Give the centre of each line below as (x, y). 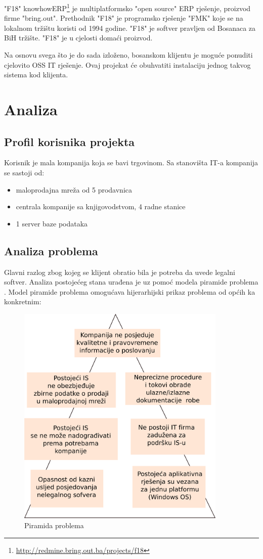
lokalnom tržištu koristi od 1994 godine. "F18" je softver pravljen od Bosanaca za (130, 28)
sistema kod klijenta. (36, 75)
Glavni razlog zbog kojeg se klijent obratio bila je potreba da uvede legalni (120, 272)
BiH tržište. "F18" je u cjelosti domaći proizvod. (78, 38)
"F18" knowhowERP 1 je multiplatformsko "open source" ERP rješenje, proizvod (127, 7)
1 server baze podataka (52, 223)
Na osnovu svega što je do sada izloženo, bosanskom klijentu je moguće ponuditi (128, 55)
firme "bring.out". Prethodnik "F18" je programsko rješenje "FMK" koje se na (124, 18)
